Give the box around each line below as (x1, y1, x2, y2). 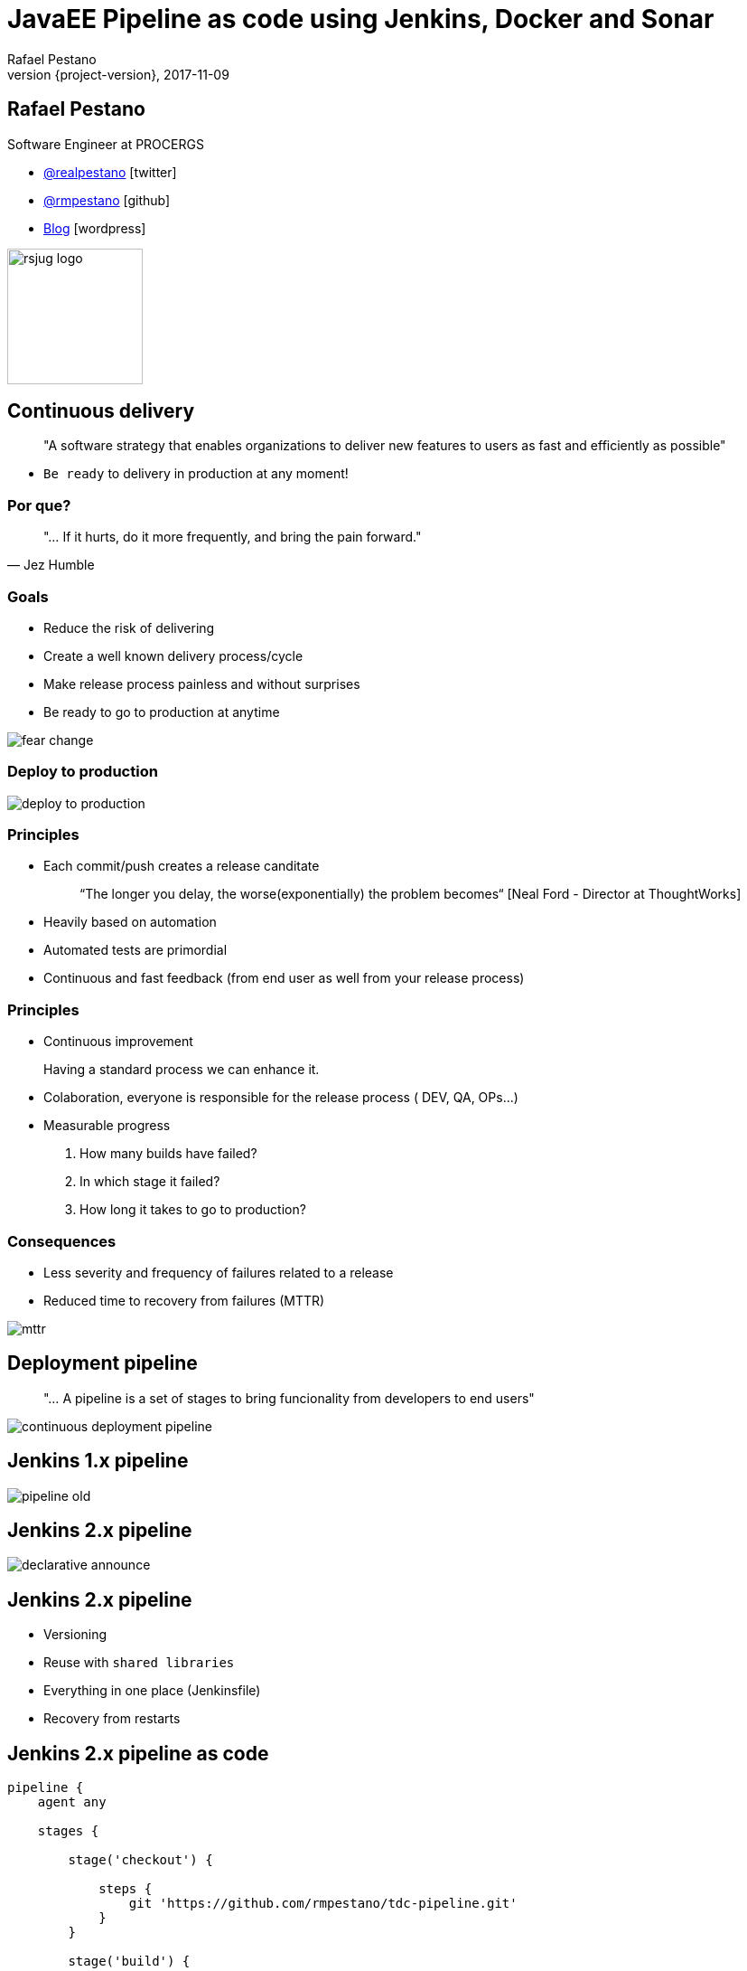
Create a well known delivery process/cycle (43, 647, 303, 664)
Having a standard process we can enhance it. (43, 1061, 320, 1078)
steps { (98, 1881, 153, 1897)
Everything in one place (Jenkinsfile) (43, 1683, 261, 1699)
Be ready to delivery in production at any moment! (43, 466, 349, 482)
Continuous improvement (43, 1033, 193, 1050)
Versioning (43, 1627, 107, 1643)
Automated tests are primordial (43, 942, 228, 958)
